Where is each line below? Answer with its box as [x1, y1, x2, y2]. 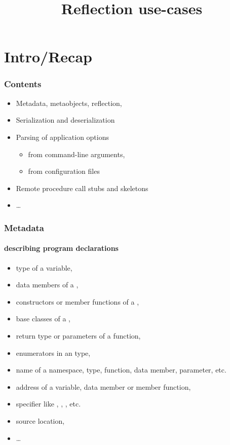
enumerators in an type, [16, 347, 91, 358]
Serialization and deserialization [16, 115, 115, 125]
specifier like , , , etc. [16, 398, 81, 409]
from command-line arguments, [28, 149, 125, 159]
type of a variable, [16, 262, 72, 273]
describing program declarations [4, 243, 119, 253]
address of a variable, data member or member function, [16, 381, 191, 392]
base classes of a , [16, 313, 71, 324]
